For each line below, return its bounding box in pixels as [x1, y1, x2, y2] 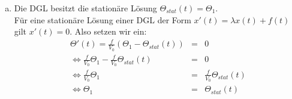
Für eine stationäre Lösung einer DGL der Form [14, 13, 191, 26]
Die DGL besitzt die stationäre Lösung [14, 2, 157, 14]
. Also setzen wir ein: [70, 25, 147, 38]
